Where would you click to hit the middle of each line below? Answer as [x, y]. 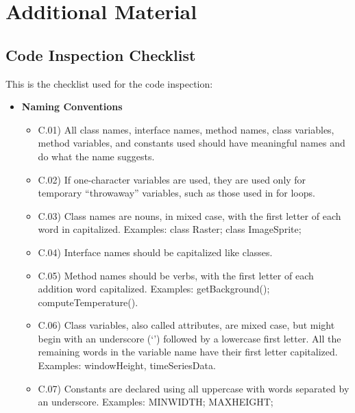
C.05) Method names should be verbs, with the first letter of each [176, 275]
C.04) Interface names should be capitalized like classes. [155, 252]
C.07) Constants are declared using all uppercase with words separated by [194, 388]
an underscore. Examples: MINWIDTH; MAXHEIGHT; [156, 402]
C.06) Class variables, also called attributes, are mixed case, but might [186, 325]
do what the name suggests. [96, 156]
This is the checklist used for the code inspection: [109, 83]
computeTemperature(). [88, 302]
